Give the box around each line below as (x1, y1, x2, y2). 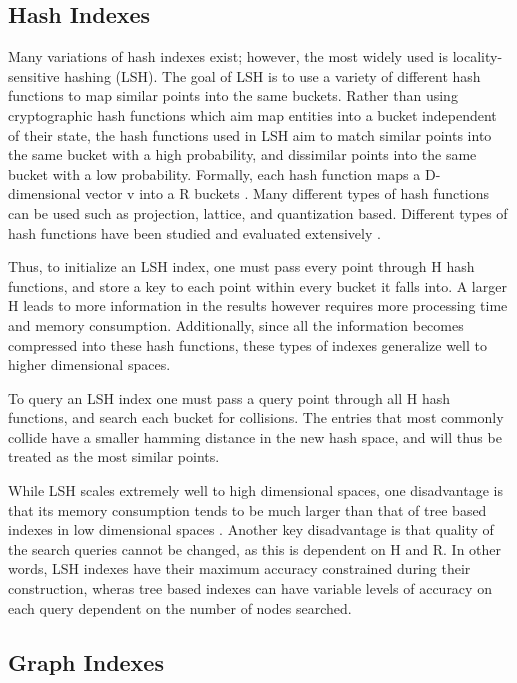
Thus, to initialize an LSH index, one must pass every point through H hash (8, 256, 475, 277)
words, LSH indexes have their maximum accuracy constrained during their (8, 558, 471, 579)
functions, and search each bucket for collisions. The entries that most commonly (8, 407, 504, 428)
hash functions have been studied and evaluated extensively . (8, 222, 381, 243)
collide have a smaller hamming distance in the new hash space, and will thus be (8, 426, 502, 447)
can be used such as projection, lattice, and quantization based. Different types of (8, 202, 508, 223)
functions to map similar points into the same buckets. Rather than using (8, 85, 458, 106)
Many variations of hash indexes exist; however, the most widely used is (8, 46, 449, 67)
